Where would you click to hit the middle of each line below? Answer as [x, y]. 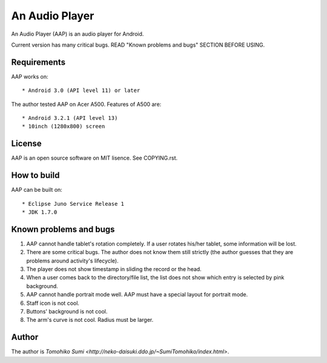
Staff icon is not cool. [53, 303]
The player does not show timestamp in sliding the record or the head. [114, 269]
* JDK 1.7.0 [40, 212]
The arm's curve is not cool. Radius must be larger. [90, 320]
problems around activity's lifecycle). [72, 261]
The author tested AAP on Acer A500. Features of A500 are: [86, 104]
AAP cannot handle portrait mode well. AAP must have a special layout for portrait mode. [137, 295]
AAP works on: [30, 76]
